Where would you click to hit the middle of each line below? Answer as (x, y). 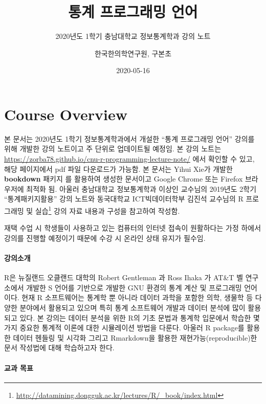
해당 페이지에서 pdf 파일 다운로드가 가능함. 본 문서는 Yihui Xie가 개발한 (118, 169)
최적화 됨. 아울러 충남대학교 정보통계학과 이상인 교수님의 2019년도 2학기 (141, 188)
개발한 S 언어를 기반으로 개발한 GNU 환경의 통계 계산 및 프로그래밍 (134, 287)
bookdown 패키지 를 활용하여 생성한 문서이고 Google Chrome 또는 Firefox (124, 179)
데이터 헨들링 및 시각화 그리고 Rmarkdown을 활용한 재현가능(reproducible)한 (135, 337)
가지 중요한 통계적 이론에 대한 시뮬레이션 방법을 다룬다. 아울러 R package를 (124, 328)
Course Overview (66, 114)
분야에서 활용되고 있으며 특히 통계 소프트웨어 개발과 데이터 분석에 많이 (132, 308)
